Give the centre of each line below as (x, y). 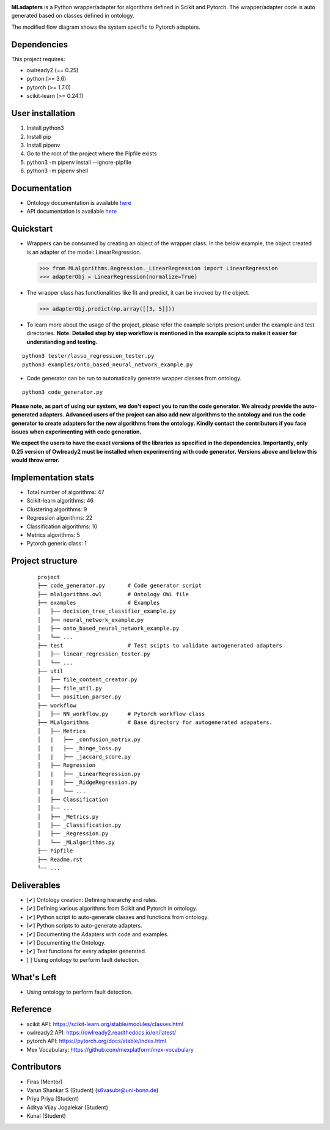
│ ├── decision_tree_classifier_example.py (107, 611)
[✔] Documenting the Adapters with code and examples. (98, 934)
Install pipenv (43, 145)
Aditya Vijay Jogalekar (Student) (67, 1107)
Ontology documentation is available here (79, 203)
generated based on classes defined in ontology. (73, 16)
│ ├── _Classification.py (79, 825)
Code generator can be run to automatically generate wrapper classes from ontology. (134, 378)
